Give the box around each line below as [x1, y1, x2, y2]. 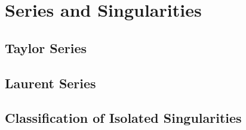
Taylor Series [5, 38, 87, 57]
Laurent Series [5, 73, 96, 92]
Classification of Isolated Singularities [5, 109, 242, 127]
